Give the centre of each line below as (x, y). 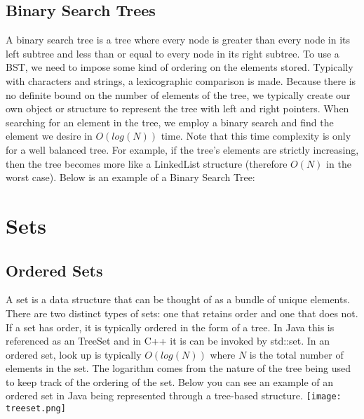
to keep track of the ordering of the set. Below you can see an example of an (170, 381)
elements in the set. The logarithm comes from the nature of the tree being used (178, 368)
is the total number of (296, 354)
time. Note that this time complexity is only (256, 136)
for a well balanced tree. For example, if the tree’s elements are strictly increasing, (182, 149)
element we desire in (49, 136)
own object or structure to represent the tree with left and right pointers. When (177, 108)
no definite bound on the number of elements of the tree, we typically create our (178, 94)
